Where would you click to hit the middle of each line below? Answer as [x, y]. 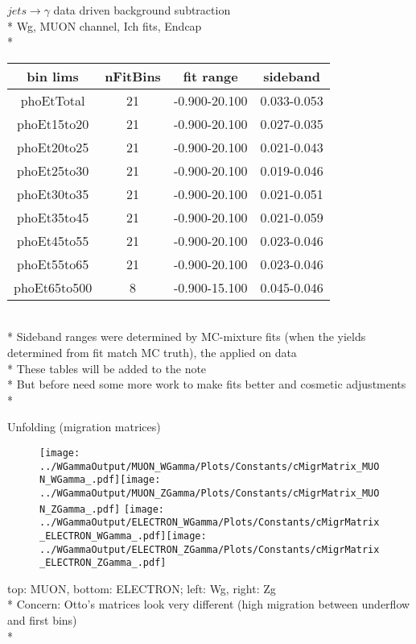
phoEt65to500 [53, 287]
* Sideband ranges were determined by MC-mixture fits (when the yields [187, 337]
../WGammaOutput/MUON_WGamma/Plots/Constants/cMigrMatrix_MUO [210, 466]
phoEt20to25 [53, 147]
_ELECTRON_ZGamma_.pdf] [103, 563]
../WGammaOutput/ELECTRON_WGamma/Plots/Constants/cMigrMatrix [210, 523]
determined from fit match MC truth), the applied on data [152, 352]
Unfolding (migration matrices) [84, 427]
